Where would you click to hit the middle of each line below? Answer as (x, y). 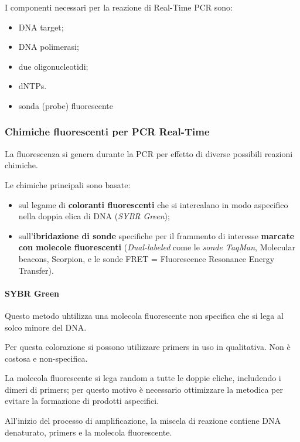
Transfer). (36, 270)
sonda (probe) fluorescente (66, 105)
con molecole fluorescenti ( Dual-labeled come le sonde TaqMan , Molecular (157, 247)
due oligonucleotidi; (53, 66)
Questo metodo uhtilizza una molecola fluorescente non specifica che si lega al (144, 315)
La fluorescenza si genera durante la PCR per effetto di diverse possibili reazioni (149, 153)
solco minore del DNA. (46, 327)
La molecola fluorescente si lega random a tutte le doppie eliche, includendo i (143, 378)
